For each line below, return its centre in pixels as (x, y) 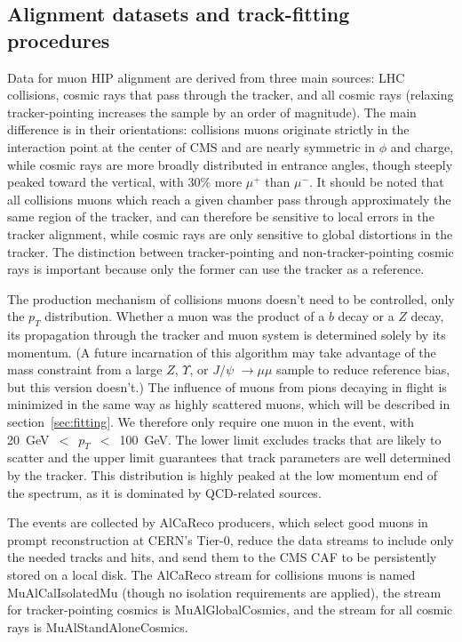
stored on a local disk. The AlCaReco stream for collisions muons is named (211, 575)
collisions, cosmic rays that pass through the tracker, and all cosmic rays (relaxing (231, 95)
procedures (59, 40)
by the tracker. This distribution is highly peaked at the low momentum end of (223, 475)
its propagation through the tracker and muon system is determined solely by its (227, 335)
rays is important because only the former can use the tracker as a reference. (216, 269)
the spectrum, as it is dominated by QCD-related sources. (164, 492)
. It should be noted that (376, 182)
